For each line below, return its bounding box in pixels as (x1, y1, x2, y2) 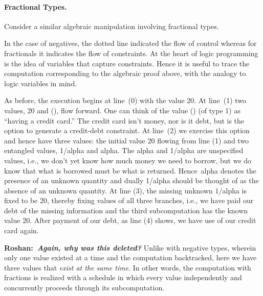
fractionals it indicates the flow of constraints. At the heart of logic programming (4, 47, 258, 58)
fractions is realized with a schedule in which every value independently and (4, 272, 242, 283)
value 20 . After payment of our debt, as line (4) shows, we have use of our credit (4, 215, 256, 226)
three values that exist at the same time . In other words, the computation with (4, 262, 251, 273)
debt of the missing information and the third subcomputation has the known (4, 205, 248, 215)
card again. (4, 225, 39, 236)
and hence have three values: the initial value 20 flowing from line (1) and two (4, 135, 249, 145)
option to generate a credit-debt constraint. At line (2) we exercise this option (4, 125, 250, 136)
